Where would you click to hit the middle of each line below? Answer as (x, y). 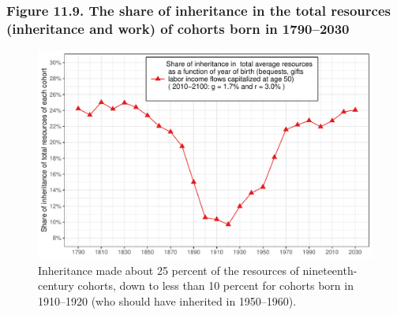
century (56, 285)
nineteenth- (330, 270)
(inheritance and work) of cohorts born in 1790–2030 (178, 28)
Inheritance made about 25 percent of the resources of (169, 270)
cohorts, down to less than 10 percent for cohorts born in (215, 285)
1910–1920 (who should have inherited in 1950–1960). (167, 300)
